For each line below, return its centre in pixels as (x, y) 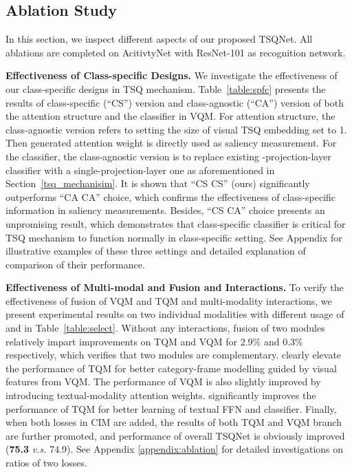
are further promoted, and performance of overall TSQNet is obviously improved (175, 435)
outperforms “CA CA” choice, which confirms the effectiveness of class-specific (171, 196)
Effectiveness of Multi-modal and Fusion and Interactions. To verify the (175, 287)
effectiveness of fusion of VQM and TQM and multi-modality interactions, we (169, 300)
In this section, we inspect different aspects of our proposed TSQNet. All (159, 39)
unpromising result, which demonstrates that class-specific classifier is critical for (176, 223)
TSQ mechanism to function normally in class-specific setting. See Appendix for (174, 237)
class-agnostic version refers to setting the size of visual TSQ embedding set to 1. (176, 129)
